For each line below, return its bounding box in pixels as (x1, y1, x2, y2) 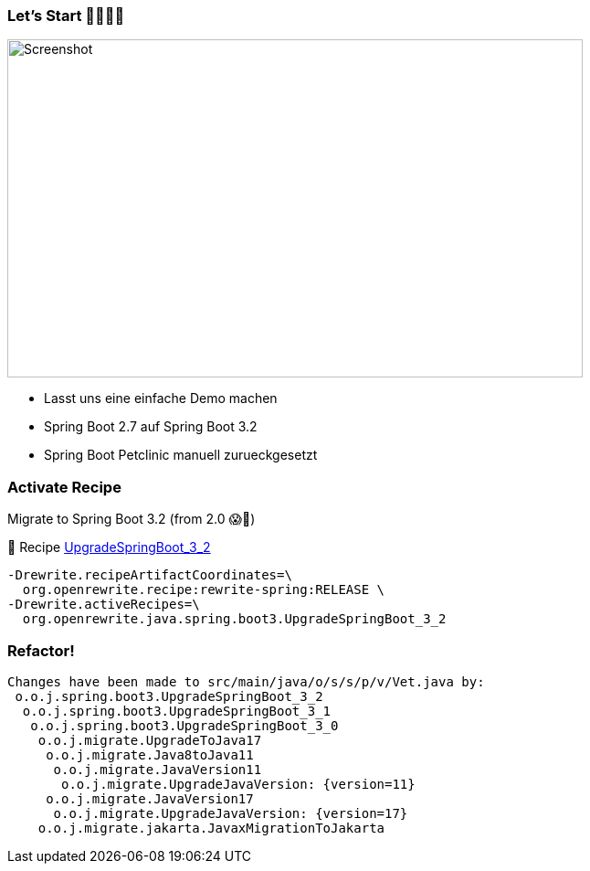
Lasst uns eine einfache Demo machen (44, 390, 278, 407)
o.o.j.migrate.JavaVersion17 (46, 791, 254, 806)
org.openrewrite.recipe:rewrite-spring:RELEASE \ (22, 582, 385, 598)
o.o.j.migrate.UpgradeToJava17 (37, 732, 262, 748)
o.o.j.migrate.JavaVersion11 (53, 761, 262, 777)
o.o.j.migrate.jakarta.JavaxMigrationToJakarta (37, 820, 385, 835)
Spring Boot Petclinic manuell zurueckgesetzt (44, 447, 318, 463)
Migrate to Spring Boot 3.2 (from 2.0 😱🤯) (7, 511, 256, 527)
